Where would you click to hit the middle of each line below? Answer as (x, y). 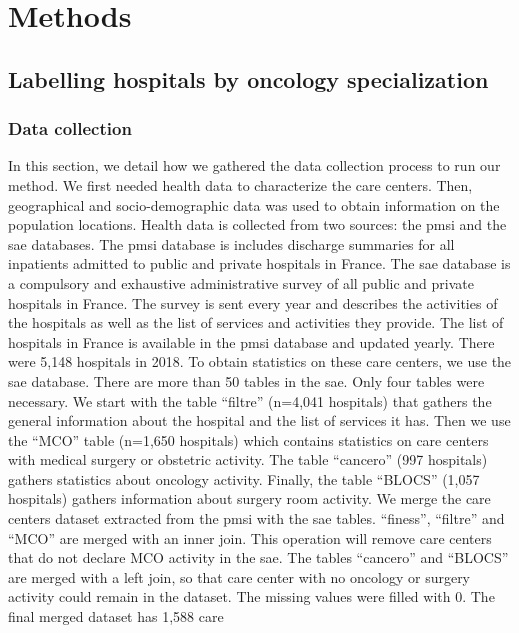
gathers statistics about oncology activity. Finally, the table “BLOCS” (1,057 (244, 478)
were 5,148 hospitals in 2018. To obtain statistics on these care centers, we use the (260, 361)
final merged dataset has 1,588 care (116, 616)
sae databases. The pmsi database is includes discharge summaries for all (231, 243)
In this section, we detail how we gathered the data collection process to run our (254, 165)
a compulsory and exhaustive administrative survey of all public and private (241, 282)
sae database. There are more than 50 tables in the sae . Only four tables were (246, 380)
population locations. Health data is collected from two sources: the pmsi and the (257, 224)
